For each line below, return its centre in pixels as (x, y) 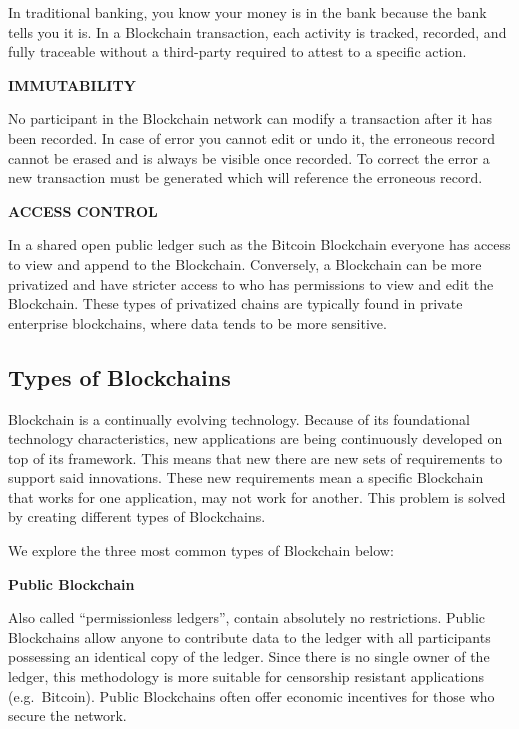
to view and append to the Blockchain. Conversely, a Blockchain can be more (245, 263)
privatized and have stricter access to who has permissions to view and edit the (251, 283)
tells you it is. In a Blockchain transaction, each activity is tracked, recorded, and (257, 31)
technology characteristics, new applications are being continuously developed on (255, 438)
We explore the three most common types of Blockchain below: (201, 550)
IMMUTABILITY (72, 84)
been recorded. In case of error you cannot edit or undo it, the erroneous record (252, 137)
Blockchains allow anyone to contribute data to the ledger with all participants (249, 636)
